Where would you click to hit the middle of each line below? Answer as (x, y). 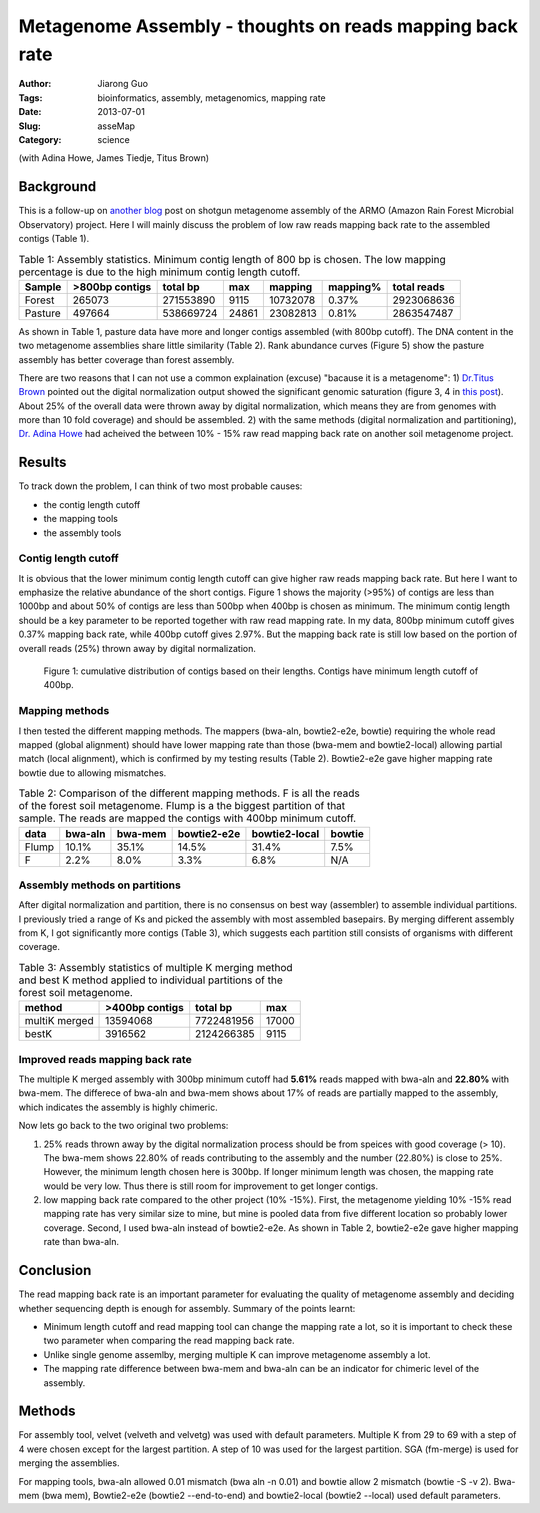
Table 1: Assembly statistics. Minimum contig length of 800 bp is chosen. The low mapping (232, 259)
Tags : (30, 97)
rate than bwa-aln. (81, 1242)
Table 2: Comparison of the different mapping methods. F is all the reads (189, 793)
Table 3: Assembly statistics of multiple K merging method (156, 968)
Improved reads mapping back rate (105, 1059)
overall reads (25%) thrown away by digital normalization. (137, 648)
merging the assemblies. (69, 1463)
